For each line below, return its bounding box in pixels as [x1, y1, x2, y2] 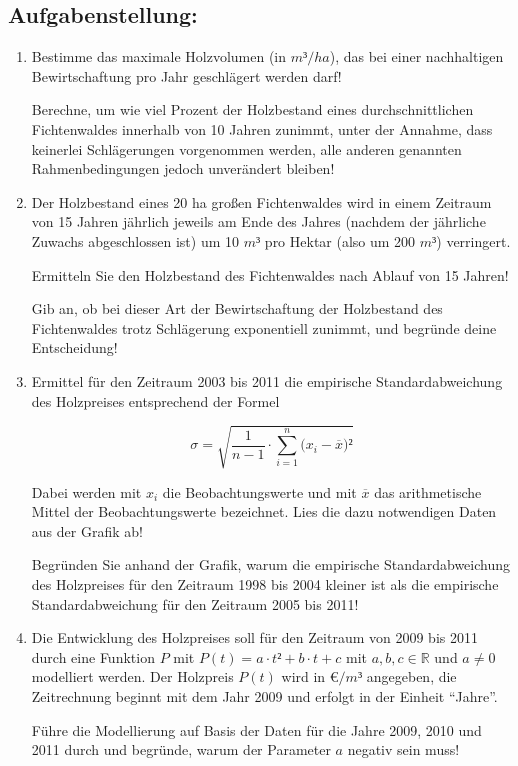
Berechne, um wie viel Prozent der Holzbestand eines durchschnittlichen [31, 99, 474, 120]
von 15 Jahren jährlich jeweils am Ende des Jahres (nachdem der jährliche [31, 211, 486, 232]
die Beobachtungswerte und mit [162, 481, 357, 502]
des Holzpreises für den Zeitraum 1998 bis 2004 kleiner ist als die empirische [31, 574, 499, 595]
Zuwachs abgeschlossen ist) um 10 [31, 230, 240, 251]
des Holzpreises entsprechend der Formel [31, 390, 280, 411]
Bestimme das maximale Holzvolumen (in [31, 46, 287, 67]
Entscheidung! [31, 337, 118, 358]
